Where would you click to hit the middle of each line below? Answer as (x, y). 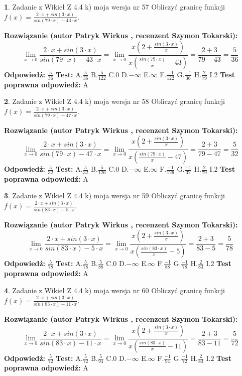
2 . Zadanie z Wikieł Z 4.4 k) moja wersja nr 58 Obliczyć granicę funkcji (114, 101)
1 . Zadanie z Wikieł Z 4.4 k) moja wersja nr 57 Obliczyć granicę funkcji (114, 7)
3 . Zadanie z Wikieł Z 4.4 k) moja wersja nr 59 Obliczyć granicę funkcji (114, 196)
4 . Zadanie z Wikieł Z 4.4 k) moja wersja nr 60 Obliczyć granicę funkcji (114, 290)
